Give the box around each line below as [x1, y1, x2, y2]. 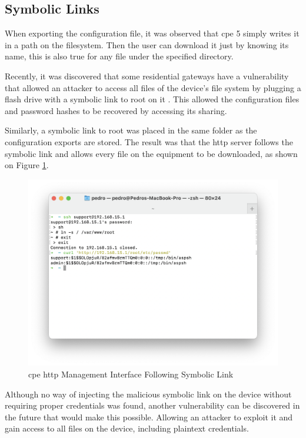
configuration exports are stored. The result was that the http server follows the [5, 135, 293, 148]
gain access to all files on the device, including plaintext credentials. [5, 422, 249, 434]
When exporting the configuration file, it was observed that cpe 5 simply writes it [5, 27, 300, 39]
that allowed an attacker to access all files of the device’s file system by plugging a [5, 81, 301, 93]
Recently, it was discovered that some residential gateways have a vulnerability [5, 69, 289, 82]
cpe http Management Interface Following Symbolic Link [28, 367, 234, 380]
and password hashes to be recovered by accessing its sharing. [5, 104, 227, 116]
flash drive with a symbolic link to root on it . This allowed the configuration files [5, 93, 300, 105]
